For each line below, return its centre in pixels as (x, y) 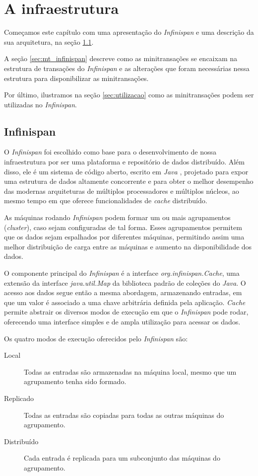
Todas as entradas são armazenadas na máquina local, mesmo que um (130, 371)
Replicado (19, 398)
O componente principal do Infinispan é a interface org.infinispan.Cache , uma (122, 273)
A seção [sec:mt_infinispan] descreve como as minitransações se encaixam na (121, 58)
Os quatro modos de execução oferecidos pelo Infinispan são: (96, 338)
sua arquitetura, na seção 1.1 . (49, 41)
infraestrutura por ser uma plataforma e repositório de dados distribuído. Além (124, 162)
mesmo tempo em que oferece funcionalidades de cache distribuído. (106, 200)
